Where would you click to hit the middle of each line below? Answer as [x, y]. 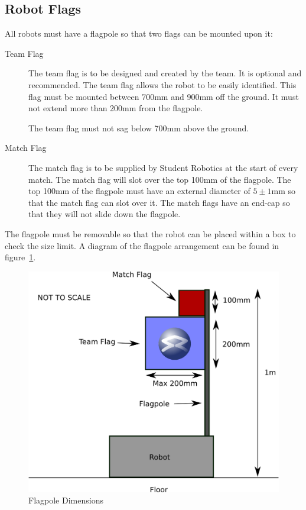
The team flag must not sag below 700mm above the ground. [139, 127]
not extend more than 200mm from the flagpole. [116, 108]
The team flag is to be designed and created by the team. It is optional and [165, 73]
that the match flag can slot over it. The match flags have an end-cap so [159, 202]
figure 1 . [20, 257]
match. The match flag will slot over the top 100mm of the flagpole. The [160, 179]
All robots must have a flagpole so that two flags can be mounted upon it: [139, 33]
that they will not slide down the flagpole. [105, 214]
